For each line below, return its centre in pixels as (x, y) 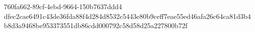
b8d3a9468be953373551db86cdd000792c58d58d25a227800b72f (96, 25)
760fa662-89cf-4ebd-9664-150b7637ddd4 (63, 6)
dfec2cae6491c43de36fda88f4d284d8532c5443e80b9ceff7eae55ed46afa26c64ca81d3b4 (127, 16)
